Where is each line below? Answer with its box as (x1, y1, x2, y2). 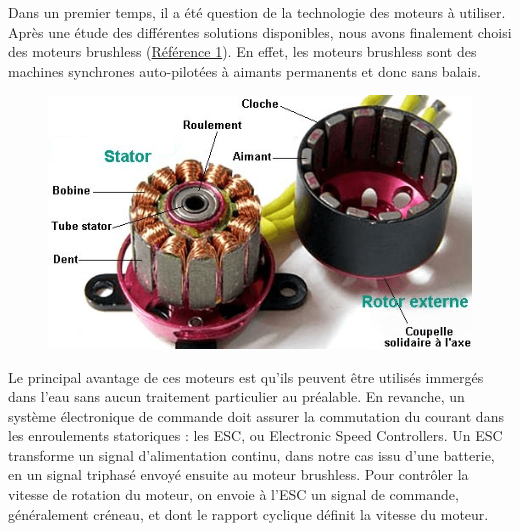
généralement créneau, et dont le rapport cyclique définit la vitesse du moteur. (8, 503, 489, 524)
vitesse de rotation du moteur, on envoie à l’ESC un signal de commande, (8, 484, 459, 505)
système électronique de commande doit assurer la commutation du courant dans (8, 405, 504, 426)
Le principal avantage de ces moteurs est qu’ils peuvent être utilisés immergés (8, 366, 484, 387)
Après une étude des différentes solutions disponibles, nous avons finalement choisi (8, 21, 512, 42)
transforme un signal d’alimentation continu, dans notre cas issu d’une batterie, (8, 444, 495, 465)
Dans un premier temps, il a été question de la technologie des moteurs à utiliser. (8, 2, 506, 22)
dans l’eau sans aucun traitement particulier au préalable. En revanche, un (8, 386, 465, 407)
